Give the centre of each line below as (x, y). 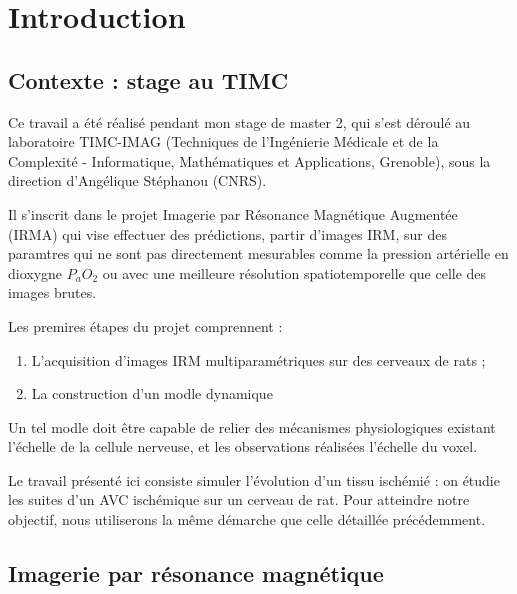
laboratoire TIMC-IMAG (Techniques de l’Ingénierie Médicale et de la (223, 141)
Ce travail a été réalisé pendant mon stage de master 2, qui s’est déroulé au (239, 121)
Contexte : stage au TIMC (148, 79)
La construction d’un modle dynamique (152, 393)
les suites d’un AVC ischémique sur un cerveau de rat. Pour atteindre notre (239, 499)
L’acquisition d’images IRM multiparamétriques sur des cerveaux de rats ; (258, 359)
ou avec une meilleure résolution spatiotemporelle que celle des (294, 272)
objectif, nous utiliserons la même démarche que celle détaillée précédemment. (247, 519)
